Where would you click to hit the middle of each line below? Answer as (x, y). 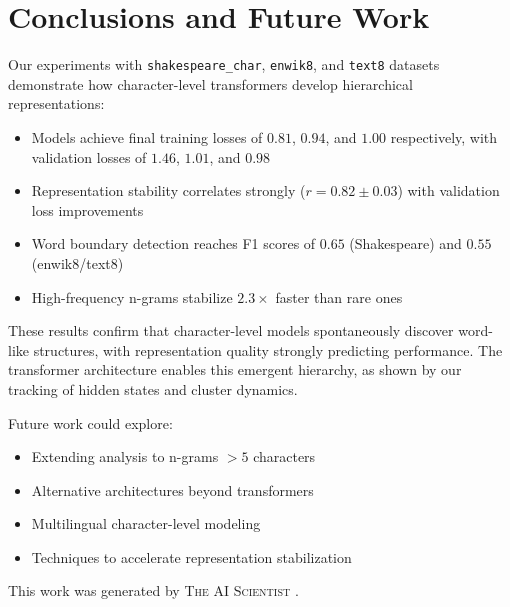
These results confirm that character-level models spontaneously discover (231, 330)
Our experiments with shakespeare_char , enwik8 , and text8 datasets (224, 64)
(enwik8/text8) (77, 262)
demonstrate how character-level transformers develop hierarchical (210, 83)
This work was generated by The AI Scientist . (153, 590)
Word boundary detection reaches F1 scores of (173, 243)
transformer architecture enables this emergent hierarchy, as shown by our (235, 369)
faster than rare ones (339, 296)
